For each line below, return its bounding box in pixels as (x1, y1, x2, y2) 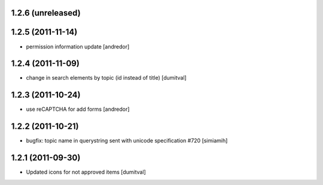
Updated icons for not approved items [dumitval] (26, 168, 146, 176)
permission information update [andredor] (26, 43, 130, 50)
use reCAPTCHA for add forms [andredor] (26, 105, 130, 113)
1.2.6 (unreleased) (11, 8, 81, 18)
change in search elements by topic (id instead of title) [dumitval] (26, 74, 187, 81)
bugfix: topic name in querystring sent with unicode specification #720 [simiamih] (26, 137, 228, 144)
